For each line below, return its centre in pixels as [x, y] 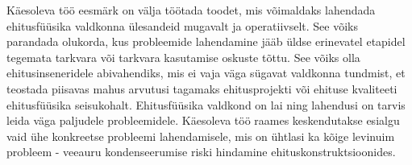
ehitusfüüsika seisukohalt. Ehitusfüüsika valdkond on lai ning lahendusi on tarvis [206, 104]
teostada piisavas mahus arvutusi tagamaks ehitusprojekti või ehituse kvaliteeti [202, 88]
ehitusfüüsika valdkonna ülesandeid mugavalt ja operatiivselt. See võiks [183, 25]
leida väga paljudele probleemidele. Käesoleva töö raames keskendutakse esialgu [203, 120]
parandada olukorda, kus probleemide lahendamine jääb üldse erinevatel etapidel [206, 41]
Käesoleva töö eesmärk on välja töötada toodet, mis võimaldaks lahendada [191, 10]
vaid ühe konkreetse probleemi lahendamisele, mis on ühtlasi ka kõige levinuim [201, 136]
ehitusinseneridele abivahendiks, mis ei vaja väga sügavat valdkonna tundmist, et [206, 73]
